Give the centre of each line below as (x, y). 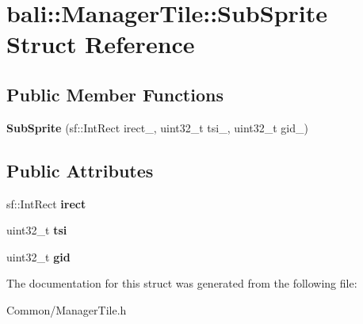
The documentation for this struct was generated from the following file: (182, 283)
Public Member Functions (115, 94)
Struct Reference (101, 44)
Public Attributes (80, 170)
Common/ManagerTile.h (67, 309)
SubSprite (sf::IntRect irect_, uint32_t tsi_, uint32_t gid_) (157, 127)
